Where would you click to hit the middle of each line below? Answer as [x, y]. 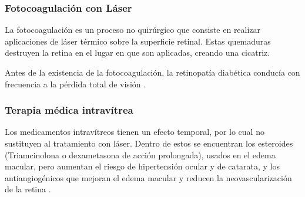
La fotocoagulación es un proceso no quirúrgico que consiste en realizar [133, 30]
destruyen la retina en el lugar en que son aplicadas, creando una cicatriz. [138, 52]
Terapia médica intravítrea [69, 110]
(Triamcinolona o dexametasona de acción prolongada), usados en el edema [140, 154]
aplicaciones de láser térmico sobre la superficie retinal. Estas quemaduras [138, 41]
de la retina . [28, 189]
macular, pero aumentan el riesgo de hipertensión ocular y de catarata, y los [142, 166]
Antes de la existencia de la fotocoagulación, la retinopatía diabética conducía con [152, 72]
